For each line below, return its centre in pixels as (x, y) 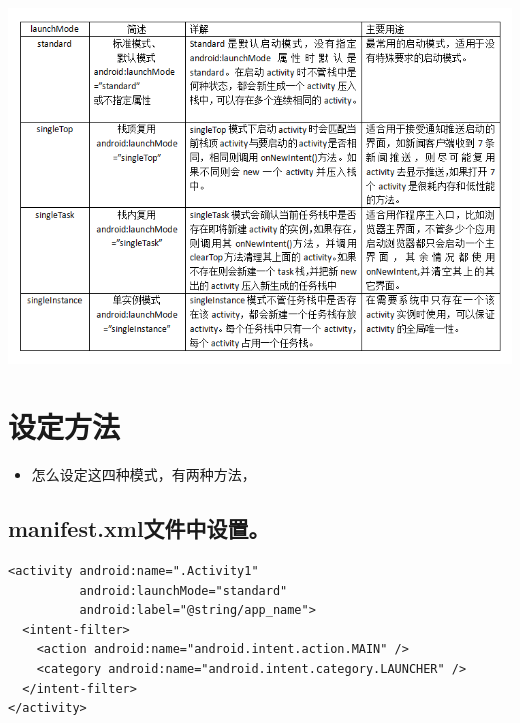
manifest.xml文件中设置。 (139, 528)
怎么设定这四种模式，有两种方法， (143, 474)
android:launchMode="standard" (183, 590)
